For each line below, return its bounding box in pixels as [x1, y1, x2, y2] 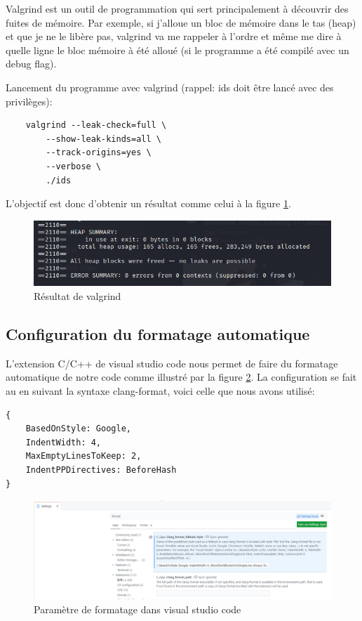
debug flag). [6, 56, 57, 71]
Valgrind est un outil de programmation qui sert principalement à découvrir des [6, 1, 349, 15]
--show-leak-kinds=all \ [46, 133, 161, 144]
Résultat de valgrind [34, 289, 121, 303]
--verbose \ [46, 161, 102, 171]
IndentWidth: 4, [25, 437, 102, 447]
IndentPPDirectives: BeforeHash [25, 464, 177, 475]
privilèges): [6, 93, 53, 108]
